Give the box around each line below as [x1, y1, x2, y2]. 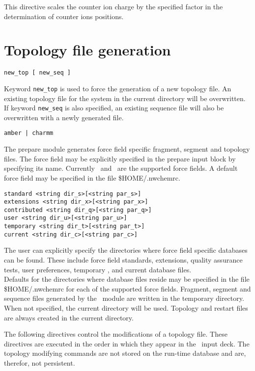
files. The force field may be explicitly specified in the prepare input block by [4, 153, 236, 163]
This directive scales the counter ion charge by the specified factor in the [4, 1, 223, 11]
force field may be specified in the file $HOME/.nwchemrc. [4, 172, 180, 183]
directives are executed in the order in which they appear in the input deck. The [4, 338, 250, 348]
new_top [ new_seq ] [4, 69, 71, 77]
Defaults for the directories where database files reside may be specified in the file [4, 274, 250, 284]
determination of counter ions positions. [4, 11, 124, 21]
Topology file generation [4, 40, 171, 60]
